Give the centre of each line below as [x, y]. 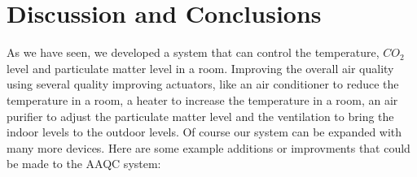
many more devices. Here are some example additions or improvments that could [208, 147]
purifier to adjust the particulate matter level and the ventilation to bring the [200, 116]
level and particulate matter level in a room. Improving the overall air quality [200, 68]
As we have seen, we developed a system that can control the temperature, [193, 52]
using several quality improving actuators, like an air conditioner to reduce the [203, 84]
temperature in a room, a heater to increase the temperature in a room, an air [202, 99]
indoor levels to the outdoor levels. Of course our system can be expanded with [204, 132]
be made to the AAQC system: [84, 164]
